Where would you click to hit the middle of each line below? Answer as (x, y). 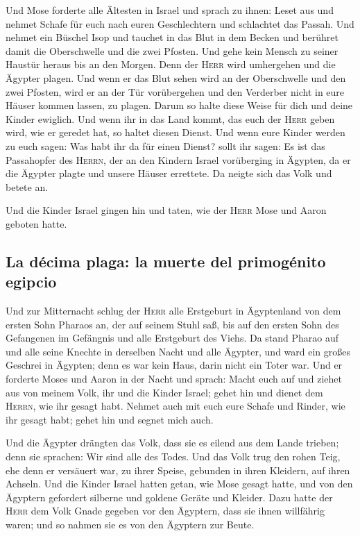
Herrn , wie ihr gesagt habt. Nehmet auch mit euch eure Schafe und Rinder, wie (175, 406)
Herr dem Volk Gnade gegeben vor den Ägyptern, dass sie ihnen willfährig (165, 511)
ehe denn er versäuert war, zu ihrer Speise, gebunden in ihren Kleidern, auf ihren (178, 470)
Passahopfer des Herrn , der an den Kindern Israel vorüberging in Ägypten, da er (178, 159)
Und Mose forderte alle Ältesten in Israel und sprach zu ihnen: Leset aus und (170, 10)
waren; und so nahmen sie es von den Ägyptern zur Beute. (130, 524)
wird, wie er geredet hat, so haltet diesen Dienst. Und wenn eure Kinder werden (175, 132)
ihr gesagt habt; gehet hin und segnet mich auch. (110, 419)
